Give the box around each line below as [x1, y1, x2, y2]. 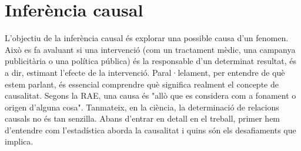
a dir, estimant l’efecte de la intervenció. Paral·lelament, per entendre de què [5, 66, 285, 78]
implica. [5, 135, 34, 147]
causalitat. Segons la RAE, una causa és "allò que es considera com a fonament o [5, 89, 296, 102]
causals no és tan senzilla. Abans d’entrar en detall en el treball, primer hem [5, 112, 280, 125]
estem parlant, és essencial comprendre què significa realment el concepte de [5, 78, 279, 90]
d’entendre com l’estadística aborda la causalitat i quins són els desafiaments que [5, 123, 296, 136]
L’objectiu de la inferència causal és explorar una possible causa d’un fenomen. [5, 32, 289, 44]
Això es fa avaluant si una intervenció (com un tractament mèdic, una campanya [5, 43, 296, 55]
